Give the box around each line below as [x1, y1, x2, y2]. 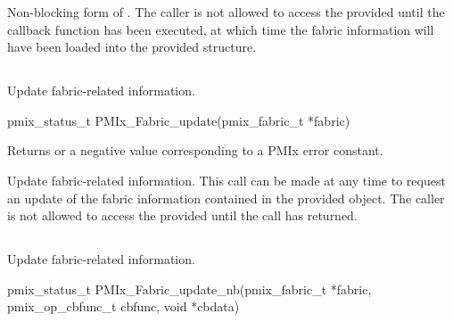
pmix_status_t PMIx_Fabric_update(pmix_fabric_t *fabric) [7, 111, 350, 129]
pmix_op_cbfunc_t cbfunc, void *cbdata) [7, 297, 240, 316]
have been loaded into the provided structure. [7, 37, 257, 56]
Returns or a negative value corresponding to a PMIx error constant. [7, 141, 383, 160]
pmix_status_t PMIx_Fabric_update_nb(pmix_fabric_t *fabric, [7, 279, 372, 298]
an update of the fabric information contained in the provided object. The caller [7, 188, 445, 207]
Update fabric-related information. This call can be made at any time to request [7, 170, 446, 189]
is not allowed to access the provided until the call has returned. [7, 206, 358, 225]
